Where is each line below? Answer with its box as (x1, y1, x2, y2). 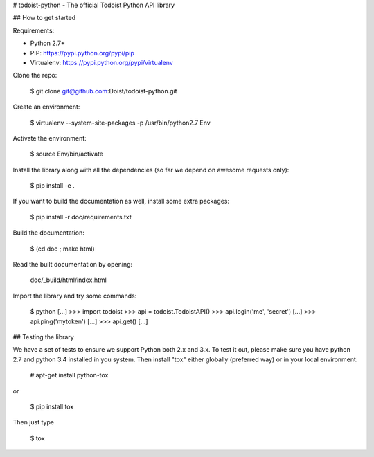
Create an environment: (12, 102, 80, 111)
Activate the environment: (12, 134, 87, 142)
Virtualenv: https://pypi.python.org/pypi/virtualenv (30, 58, 173, 66)
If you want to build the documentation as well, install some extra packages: (12, 197, 230, 206)
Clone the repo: (12, 71, 57, 80)
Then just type (12, 418, 55, 427)
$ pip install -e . (30, 181, 75, 190)
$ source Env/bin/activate (30, 150, 104, 159)
